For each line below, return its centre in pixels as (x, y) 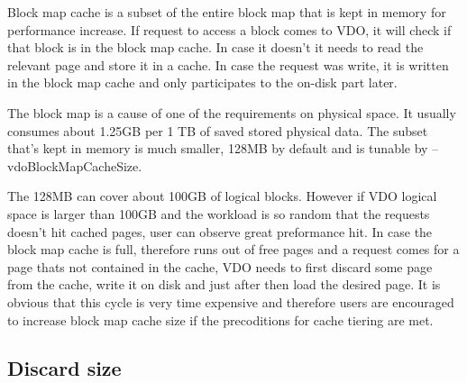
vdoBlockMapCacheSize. (75, 165)
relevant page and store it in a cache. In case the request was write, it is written (228, 64)
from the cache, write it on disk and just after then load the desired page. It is (224, 284)
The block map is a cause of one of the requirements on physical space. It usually (232, 112)
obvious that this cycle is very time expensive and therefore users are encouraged (231, 301)
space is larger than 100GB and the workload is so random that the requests (219, 213)
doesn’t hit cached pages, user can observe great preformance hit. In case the (220, 231)
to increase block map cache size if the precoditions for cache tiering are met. (220, 319)
